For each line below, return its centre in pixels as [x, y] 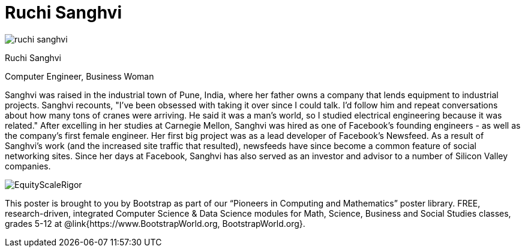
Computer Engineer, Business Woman [79, 76]
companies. [28, 166]
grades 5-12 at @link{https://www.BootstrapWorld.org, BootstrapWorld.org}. [155, 223]
